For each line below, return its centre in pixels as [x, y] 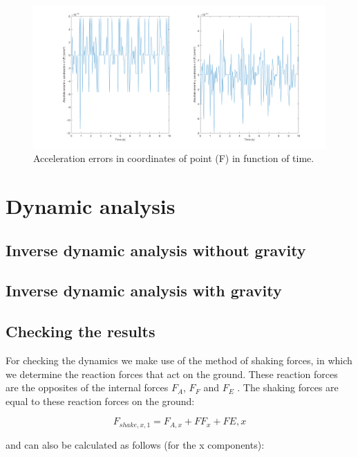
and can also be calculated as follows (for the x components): [135, 444]
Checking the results [81, 331]
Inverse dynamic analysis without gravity [156, 250]
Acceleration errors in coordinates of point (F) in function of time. [174, 158]
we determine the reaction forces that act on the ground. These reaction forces [172, 374]
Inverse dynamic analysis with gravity [144, 290]
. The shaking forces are [288, 387]
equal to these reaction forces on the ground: [100, 401]
